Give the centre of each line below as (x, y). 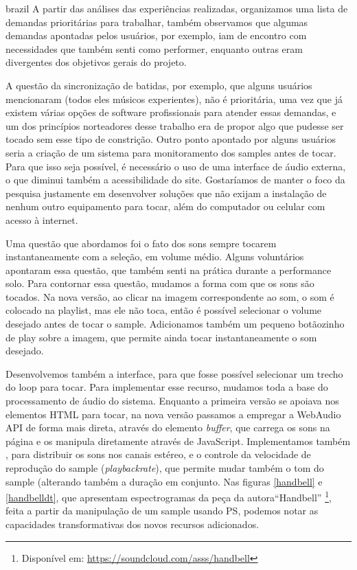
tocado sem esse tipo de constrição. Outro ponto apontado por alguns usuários (171, 139)
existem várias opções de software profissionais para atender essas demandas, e (171, 112)
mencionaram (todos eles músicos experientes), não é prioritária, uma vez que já (174, 99)
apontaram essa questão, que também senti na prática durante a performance (169, 270)
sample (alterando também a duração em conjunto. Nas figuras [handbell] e (164, 481)
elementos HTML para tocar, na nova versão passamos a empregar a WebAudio (173, 414)
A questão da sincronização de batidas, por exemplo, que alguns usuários (159, 85)
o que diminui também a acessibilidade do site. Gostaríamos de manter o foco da (175, 180)
